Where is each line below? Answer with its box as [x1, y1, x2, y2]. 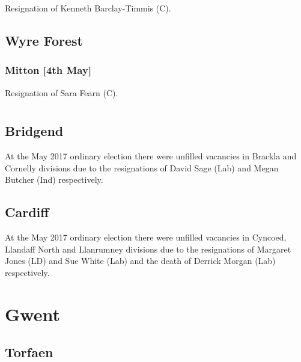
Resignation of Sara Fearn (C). [5, 86, 118, 99]
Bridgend [5, 121, 64, 140]
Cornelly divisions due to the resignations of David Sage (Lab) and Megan [5, 161, 279, 174]
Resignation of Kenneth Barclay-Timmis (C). [5, 2, 171, 14]
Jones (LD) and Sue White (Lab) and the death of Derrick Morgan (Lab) [5, 254, 276, 267]
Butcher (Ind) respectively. [5, 173, 103, 186]
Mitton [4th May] [5, 63, 92, 78]
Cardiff [5, 203, 49, 221]
